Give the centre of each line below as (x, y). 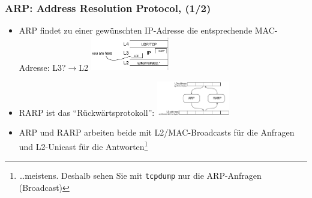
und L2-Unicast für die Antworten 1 (83, 145)
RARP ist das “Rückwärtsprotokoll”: (87, 112)
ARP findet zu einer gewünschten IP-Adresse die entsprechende (136, 30)
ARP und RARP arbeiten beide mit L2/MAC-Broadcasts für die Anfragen (157, 132)
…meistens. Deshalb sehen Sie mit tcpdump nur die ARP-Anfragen (140, 175)
